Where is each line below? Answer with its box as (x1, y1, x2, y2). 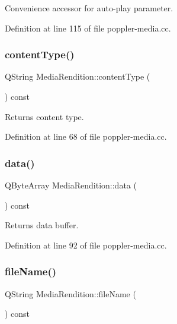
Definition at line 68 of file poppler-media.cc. (5, 130, 167, 143)
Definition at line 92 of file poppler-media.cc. (5, 238, 167, 251)
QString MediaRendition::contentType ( (5, 70, 150, 83)
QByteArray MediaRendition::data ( (5, 179, 137, 191)
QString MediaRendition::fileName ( (5, 287, 136, 300)
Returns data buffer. (5, 219, 79, 231)
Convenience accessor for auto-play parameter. (5, 2, 173, 14)
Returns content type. (5, 110, 84, 122)
